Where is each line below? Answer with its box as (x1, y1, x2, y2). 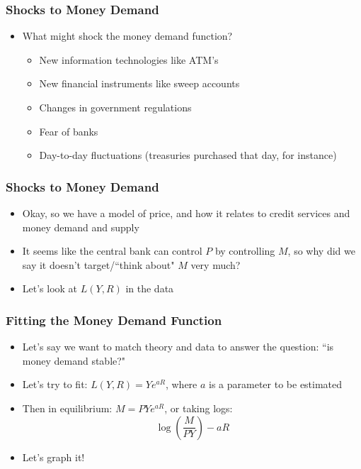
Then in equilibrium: (22, 400, 113, 415)
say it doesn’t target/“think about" (22, 257, 175, 272)
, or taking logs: (164, 400, 233, 415)
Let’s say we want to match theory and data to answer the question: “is (22, 339, 334, 354)
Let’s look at (22, 281, 78, 296)
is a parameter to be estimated (209, 377, 343, 392)
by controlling (214, 243, 275, 258)
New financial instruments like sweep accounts (39, 76, 240, 91)
